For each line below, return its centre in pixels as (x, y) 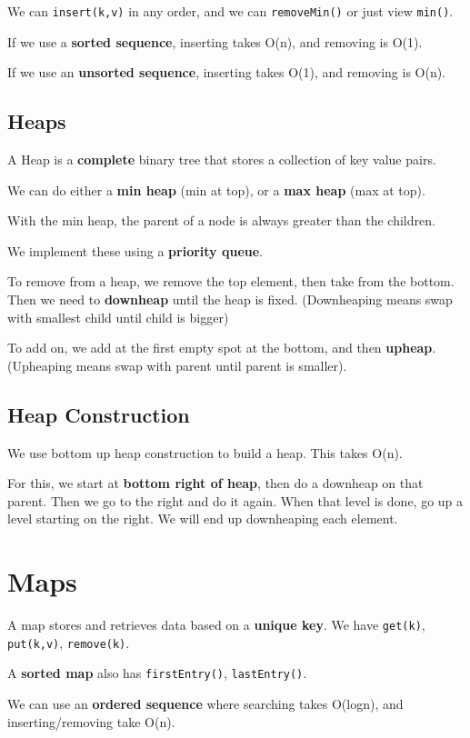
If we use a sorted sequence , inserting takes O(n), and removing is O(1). (215, 41)
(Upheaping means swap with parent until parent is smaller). (177, 365)
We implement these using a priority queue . (135, 250)
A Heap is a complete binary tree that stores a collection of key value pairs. (222, 160)
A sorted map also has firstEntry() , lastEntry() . (157, 673)
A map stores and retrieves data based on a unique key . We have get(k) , (216, 625)
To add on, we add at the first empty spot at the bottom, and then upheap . (222, 348)
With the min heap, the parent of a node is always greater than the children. (221, 220)
